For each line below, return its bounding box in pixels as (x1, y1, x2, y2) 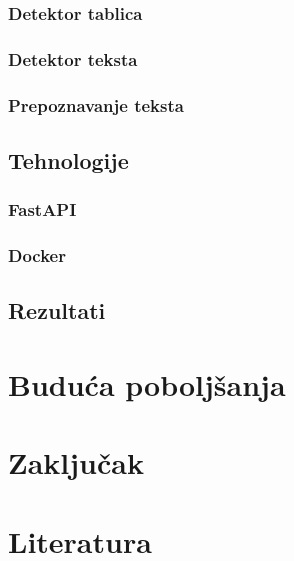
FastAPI (8, 197, 77, 222)
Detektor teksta (8, 46, 138, 71)
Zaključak (8, 442, 144, 483)
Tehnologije (8, 144, 129, 175)
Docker (8, 243, 66, 268)
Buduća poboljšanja (8, 363, 286, 404)
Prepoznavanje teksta (8, 92, 184, 117)
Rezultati (8, 295, 106, 326)
